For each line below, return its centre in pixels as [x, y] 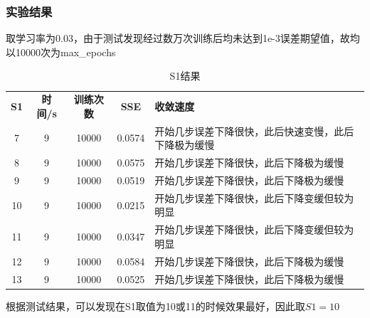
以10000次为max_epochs [61, 52]
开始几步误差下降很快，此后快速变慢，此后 [254, 131]
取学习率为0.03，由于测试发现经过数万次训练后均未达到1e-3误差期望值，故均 [183, 38]
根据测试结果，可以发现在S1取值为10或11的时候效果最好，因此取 [155, 306]
